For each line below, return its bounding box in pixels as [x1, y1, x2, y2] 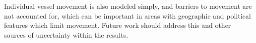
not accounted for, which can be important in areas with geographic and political [4, 10, 251, 21]
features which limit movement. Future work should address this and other [4, 20, 231, 30]
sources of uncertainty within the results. [4, 29, 128, 40]
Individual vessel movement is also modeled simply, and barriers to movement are [4, 1, 252, 11]
